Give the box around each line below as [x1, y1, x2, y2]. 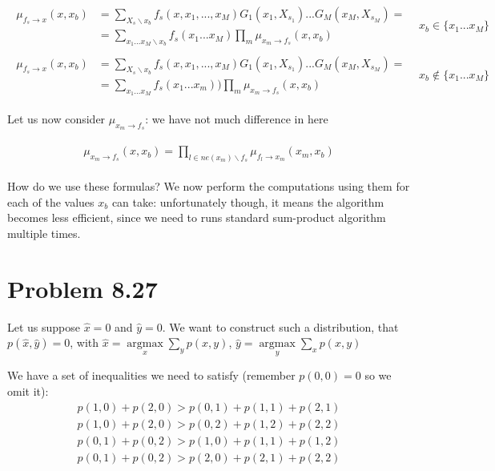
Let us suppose [7, 318, 81, 335]
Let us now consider [7, 111, 106, 127]
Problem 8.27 [7, 272, 158, 304]
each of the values [7, 193, 95, 210]
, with [70, 334, 99, 351]
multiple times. [7, 224, 81, 241]
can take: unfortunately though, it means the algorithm [111, 193, 384, 210]
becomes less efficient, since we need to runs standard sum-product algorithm [7, 209, 386, 226]
